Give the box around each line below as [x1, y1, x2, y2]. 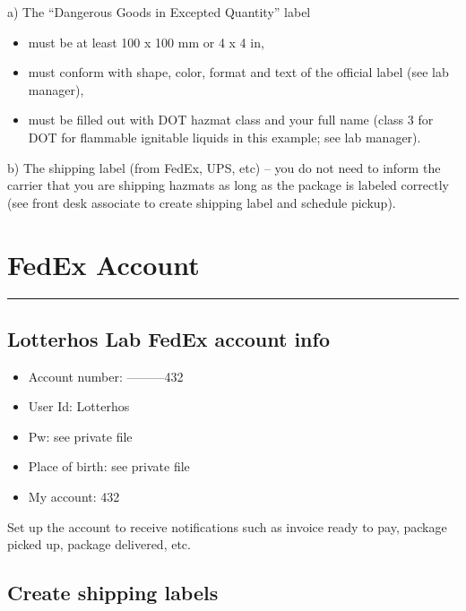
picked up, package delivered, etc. [7, 535, 191, 554]
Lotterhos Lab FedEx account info [7, 324, 330, 352]
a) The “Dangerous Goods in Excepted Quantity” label [7, 3, 311, 21]
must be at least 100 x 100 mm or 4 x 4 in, [28, 32, 264, 51]
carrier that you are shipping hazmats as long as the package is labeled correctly [7, 176, 449, 194]
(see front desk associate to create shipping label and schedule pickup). [7, 193, 396, 211]
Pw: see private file [28, 426, 133, 445]
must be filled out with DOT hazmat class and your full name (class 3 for [28, 110, 434, 129]
